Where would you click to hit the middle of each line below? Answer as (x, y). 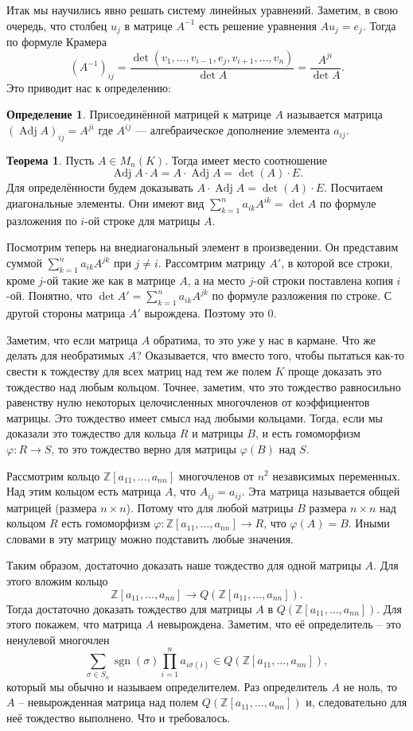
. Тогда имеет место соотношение (246, 159)
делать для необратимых (66, 355)
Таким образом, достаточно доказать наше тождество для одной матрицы (184, 565)
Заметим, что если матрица (72, 339)
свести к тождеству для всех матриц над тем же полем (139, 371)
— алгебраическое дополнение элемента (232, 130)
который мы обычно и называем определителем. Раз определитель (167, 686)
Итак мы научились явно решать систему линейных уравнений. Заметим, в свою (202, 10)
